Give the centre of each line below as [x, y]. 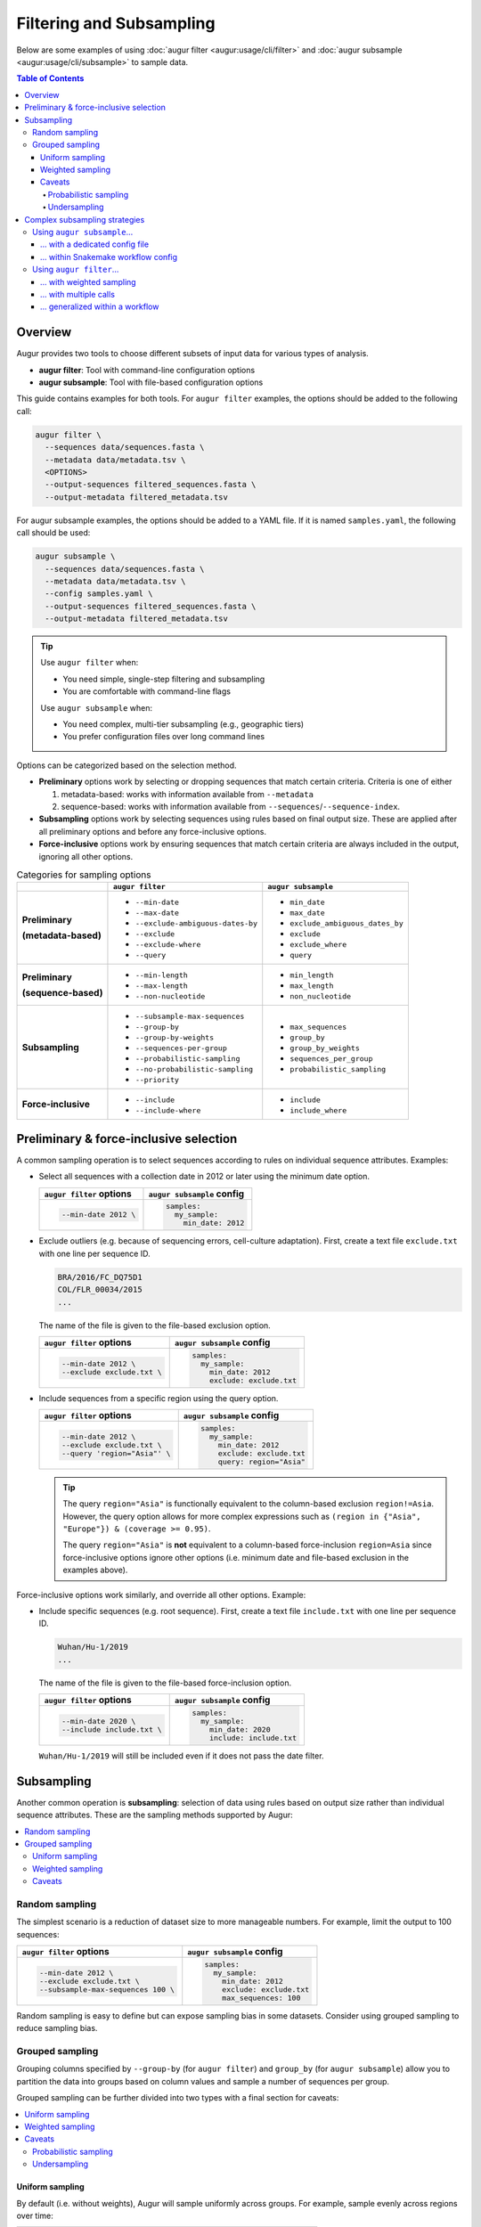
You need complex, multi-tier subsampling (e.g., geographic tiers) [183, 724]
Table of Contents [50, 78]
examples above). [95, 1570]
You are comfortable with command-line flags [147, 691]
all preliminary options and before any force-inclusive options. [153, 831]
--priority [157, 1080]
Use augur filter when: [90, 663]
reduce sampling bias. [57, 2028]
